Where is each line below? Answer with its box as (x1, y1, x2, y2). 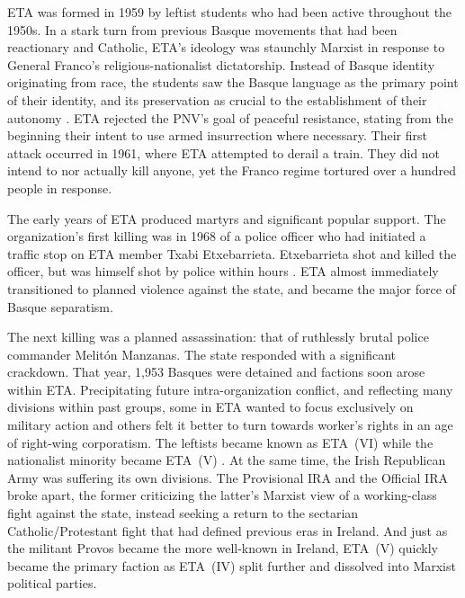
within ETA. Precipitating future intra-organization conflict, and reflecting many (7, 379, 453, 398)
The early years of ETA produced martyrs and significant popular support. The (7, 209, 446, 228)
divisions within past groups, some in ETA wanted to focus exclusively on (7, 397, 414, 416)
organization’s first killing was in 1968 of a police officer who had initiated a (7, 227, 426, 245)
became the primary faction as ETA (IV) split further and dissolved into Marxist (7, 556, 456, 575)
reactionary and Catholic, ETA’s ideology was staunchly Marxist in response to (7, 38, 445, 57)
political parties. (7, 574, 97, 593)
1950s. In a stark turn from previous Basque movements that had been (7, 20, 398, 39)
